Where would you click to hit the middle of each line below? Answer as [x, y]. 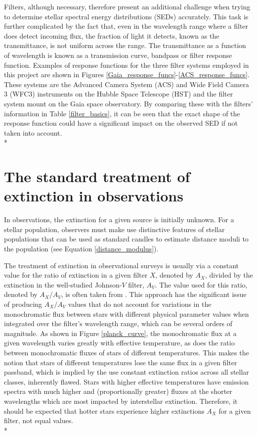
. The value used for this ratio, [201, 284]
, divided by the [229, 275]
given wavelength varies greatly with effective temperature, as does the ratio [119, 343]
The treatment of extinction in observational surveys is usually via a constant [122, 265]
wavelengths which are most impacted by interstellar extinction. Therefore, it [121, 401]
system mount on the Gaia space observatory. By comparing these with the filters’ [128, 103]
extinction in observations [94, 196]
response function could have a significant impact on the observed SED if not [121, 123]
